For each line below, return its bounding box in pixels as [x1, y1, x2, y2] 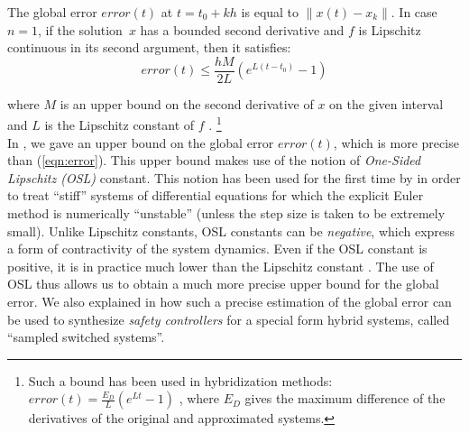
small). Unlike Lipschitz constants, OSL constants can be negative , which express [7, 221, 455, 240]
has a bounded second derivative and [140, 20, 345, 39]
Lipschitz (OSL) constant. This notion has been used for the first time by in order [7, 168, 461, 187]
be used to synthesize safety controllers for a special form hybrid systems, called [7, 309, 450, 328]
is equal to [241, 3, 299, 21]
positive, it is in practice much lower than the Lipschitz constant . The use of [7, 256, 434, 275]
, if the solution [38, 20, 123, 39]
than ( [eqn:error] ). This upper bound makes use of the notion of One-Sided [7, 151, 421, 170]
